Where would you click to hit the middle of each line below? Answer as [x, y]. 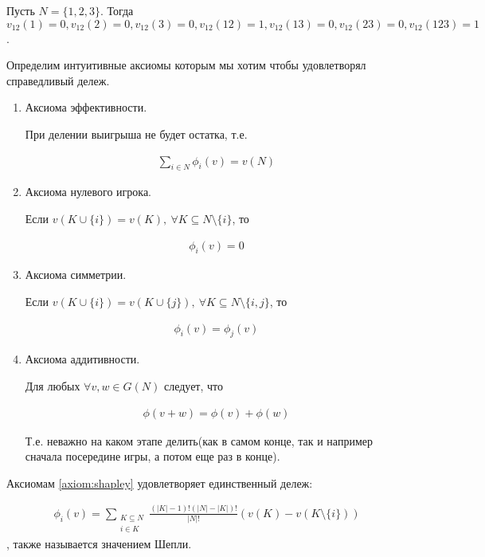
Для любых [53, 386]
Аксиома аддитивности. [82, 359]
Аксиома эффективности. [86, 107]
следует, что [193, 386]
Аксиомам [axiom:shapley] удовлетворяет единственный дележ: [160, 482]
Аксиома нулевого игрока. [88, 192]
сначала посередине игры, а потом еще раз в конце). [153, 456]
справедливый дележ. [58, 80]
